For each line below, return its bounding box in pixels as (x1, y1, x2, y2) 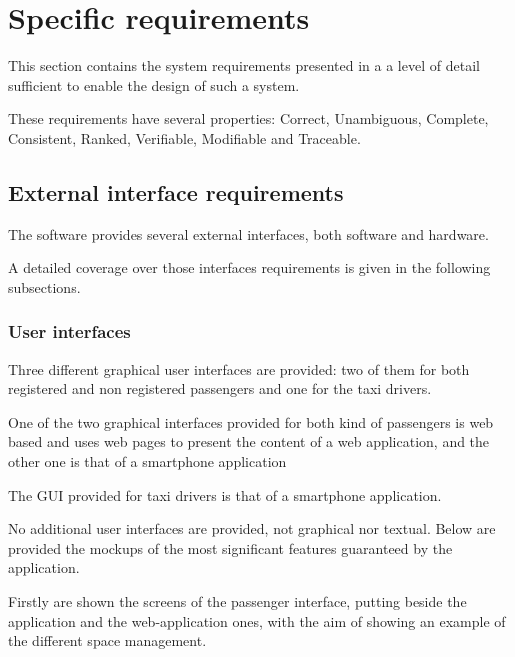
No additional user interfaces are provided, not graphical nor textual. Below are (8, 518, 496, 539)
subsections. (8, 276, 81, 297)
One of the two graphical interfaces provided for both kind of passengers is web (8, 411, 494, 432)
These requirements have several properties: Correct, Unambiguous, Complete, (8, 108, 489, 129)
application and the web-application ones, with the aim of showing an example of (8, 610, 506, 631)
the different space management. (8, 630, 207, 651)
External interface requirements (8, 176, 344, 207)
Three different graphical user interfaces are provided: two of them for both (8, 358, 470, 379)
